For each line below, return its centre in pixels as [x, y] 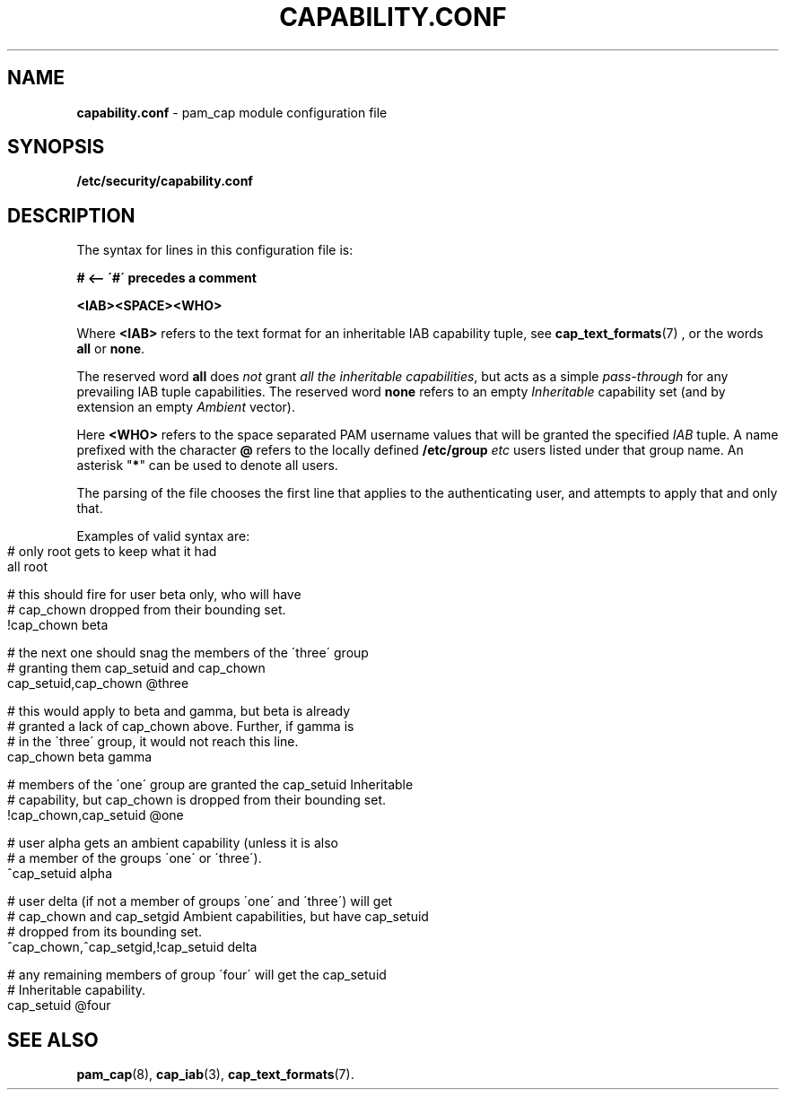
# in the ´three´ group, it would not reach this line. [153, 742]
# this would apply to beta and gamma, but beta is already [179, 711]
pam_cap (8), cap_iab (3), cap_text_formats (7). [215, 1075]
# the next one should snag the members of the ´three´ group [188, 653]
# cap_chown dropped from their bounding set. [147, 610]
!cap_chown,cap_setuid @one [96, 815]
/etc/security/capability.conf [165, 181]
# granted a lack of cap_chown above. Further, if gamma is [181, 727]
